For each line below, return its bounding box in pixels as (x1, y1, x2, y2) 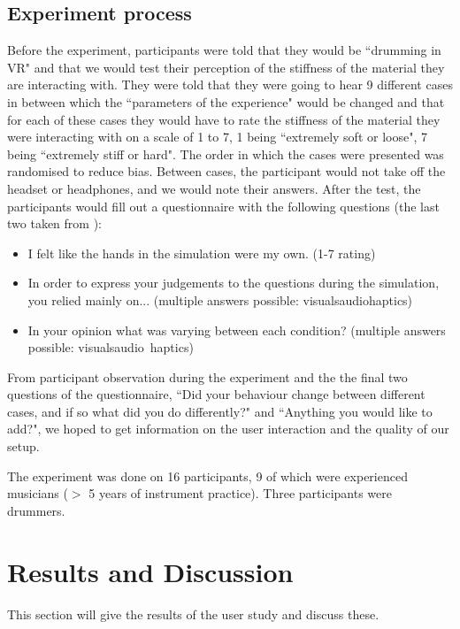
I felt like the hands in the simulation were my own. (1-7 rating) (27, 243, 376, 262)
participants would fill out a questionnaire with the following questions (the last (7, 196, 440, 215)
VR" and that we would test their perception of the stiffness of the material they (7, 58, 445, 76)
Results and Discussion (7, 553, 294, 589)
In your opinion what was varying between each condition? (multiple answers (27, 320, 446, 339)
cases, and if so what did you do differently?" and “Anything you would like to (7, 402, 433, 420)
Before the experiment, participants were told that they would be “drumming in (7, 41, 441, 59)
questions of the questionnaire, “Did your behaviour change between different (7, 385, 425, 403)
